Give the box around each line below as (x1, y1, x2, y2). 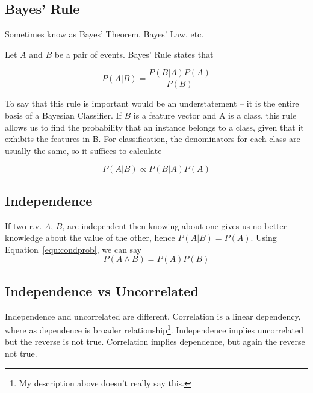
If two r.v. (5, 219, 42, 232)
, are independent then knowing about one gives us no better (62, 219, 287, 232)
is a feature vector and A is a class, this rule (133, 109, 297, 122)
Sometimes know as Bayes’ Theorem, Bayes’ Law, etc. (5, 28, 204, 40)
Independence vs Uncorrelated (5, 281, 199, 300)
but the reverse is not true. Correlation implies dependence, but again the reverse (5, 335, 305, 348)
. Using (250, 231, 277, 244)
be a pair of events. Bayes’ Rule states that (54, 48, 214, 60)
